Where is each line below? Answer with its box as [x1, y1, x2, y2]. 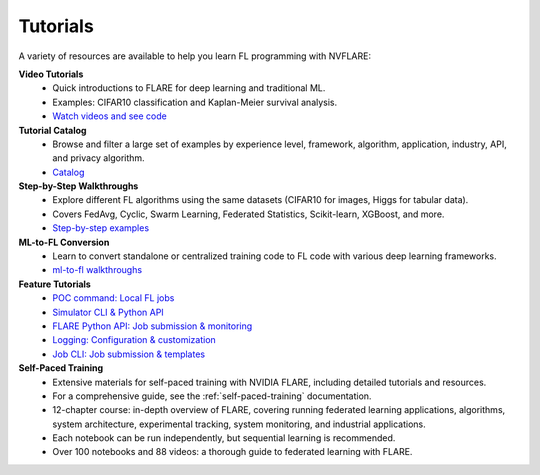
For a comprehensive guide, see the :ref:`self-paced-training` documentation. [52, 390, 372, 402]
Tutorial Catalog [18, 124, 87, 136]
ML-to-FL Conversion [18, 236, 110, 248]
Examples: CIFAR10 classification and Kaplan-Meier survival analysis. [52, 96, 338, 108]
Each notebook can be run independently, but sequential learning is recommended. [52, 432, 396, 444]
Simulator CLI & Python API [52, 306, 164, 318]
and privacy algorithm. [52, 152, 145, 164]
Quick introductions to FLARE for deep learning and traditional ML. [52, 82, 326, 94]
